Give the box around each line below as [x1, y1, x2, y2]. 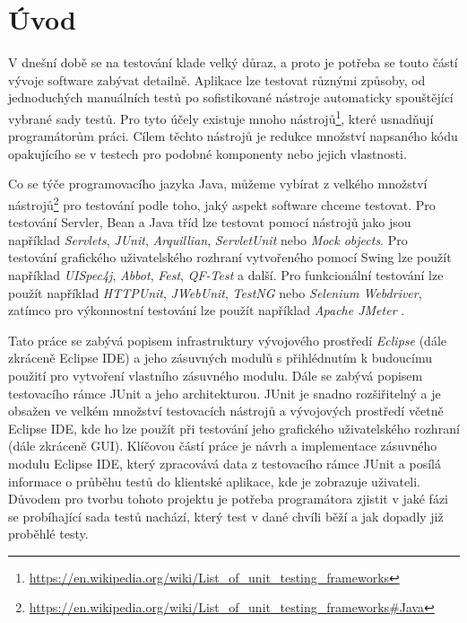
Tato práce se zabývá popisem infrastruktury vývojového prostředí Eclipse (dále [8, 330, 446, 349]
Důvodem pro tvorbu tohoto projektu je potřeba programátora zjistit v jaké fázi [8, 489, 448, 508]
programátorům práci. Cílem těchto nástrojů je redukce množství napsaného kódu [8, 127, 458, 145]
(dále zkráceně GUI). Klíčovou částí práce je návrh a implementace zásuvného [8, 436, 437, 455]
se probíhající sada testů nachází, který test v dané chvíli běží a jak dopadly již [8, 506, 444, 525]
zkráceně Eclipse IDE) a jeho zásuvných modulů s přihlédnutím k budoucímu [8, 348, 433, 367]
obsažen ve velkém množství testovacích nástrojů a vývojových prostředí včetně [8, 401, 444, 420]
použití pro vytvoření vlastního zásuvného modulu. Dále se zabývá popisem [8, 365, 423, 384]
